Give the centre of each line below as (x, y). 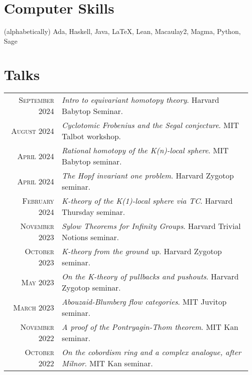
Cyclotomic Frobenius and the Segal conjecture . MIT (150, 125)
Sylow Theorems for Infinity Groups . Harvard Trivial (151, 226)
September (36, 100)
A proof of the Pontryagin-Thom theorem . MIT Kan (150, 327)
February (38, 201)
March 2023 (34, 307)
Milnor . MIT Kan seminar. (107, 363)
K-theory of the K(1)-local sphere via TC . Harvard (147, 201)
